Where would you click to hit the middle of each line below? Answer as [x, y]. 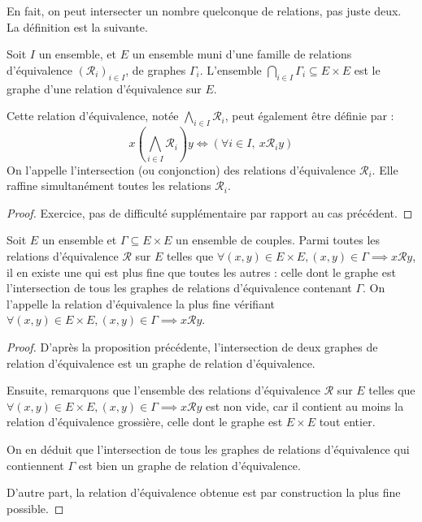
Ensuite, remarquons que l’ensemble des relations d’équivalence [164, 390]
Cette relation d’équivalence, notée [93, 116]
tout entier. [347, 422]
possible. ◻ [35, 508]
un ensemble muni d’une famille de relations [242, 54]
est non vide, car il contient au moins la [305, 406]
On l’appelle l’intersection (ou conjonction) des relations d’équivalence [181, 169]
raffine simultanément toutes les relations [109, 186]
